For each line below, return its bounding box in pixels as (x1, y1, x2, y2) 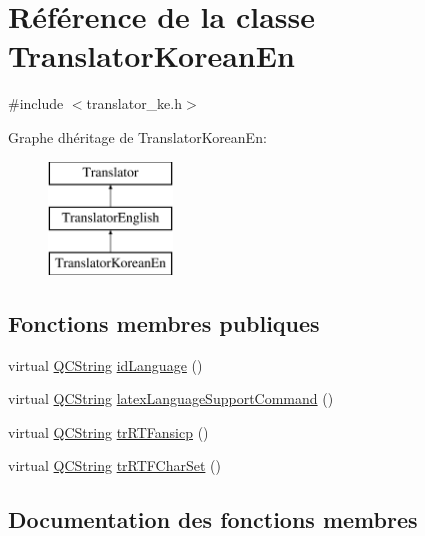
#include (8, 93, 64, 114)
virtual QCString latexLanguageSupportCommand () (8, 388, 334, 409)
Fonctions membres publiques (8, 307, 320, 338)
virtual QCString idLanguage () (8, 354, 203, 375)
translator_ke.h (86, 93, 183, 114)
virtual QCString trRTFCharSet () (8, 455, 221, 476)
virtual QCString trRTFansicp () (8, 421, 209, 442)
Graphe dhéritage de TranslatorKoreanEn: (8, 126, 267, 147)
